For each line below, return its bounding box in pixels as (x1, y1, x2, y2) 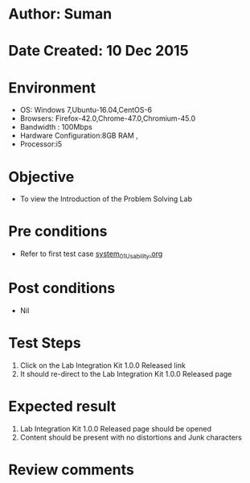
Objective (8, 167, 75, 186)
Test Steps (8, 334, 82, 353)
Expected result (8, 398, 117, 415)
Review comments (8, 460, 134, 479)
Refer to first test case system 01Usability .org (19, 249, 163, 260)
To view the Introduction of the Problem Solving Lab (19, 194, 193, 204)
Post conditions (8, 279, 116, 298)
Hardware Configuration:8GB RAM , (19, 130, 138, 141)
